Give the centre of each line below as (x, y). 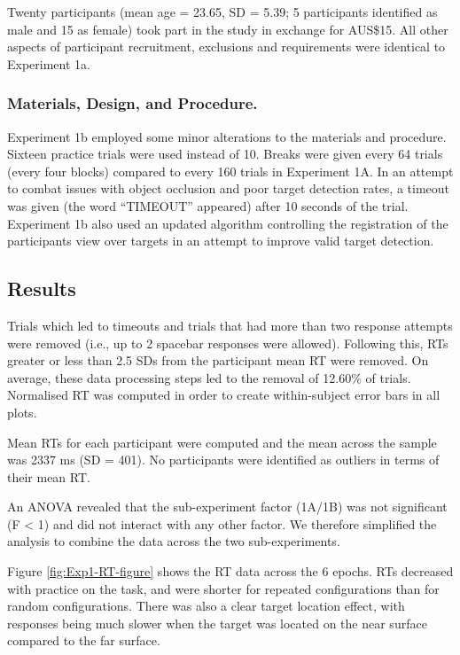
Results (42, 289)
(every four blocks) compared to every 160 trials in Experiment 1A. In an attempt (230, 171)
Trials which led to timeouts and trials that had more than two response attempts (230, 325)
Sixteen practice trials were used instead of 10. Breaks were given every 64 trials (225, 154)
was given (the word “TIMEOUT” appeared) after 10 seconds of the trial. (208, 205)
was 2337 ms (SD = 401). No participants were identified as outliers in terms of (223, 460)
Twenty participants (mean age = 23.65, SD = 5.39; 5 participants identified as (222, 12)
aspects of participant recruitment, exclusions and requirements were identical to (226, 47)
